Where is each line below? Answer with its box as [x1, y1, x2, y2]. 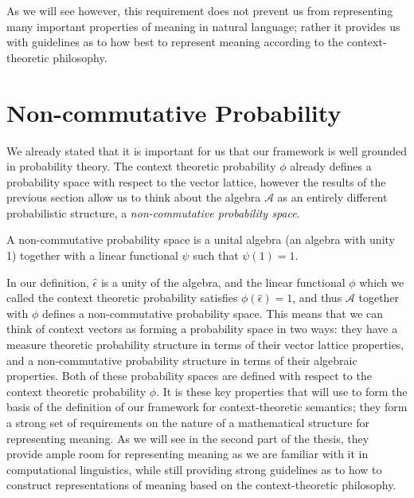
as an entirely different [277, 189, 388, 206]
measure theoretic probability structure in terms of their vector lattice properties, [6, 336, 404, 353]
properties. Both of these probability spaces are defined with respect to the [6, 367, 372, 384]
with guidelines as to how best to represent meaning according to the [6, 33, 344, 50]
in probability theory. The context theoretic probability [6, 158, 276, 174]
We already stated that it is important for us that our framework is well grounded [6, 142, 408, 159]
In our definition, [6, 273, 89, 290]
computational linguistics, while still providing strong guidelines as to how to [6, 461, 382, 477]
